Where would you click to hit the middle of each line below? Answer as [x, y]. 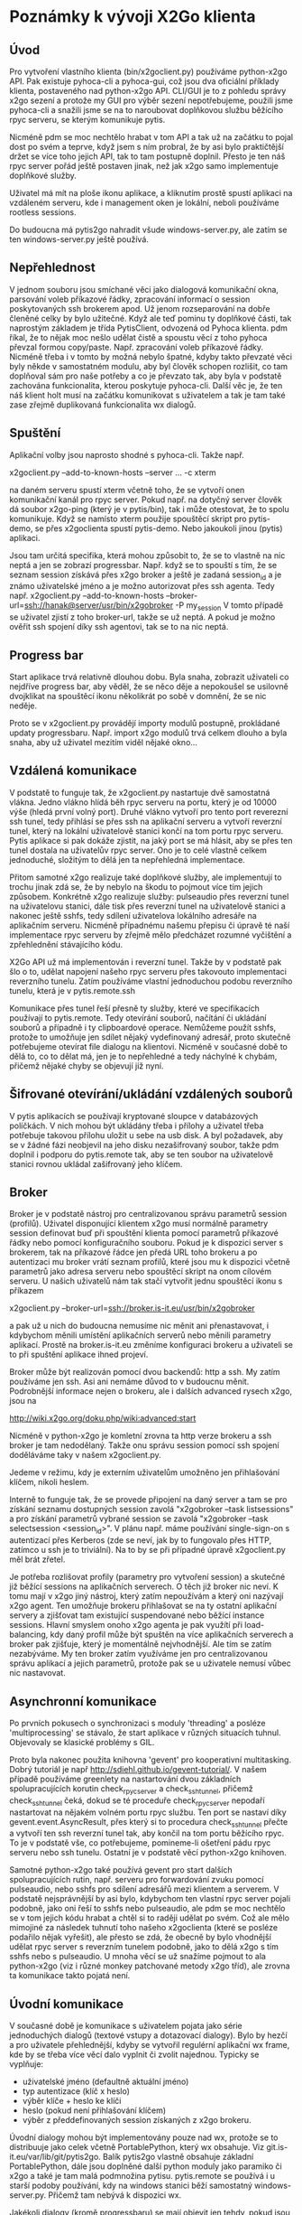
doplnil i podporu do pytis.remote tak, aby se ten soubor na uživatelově [141, 1154]
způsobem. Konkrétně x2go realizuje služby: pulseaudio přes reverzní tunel [149, 896]
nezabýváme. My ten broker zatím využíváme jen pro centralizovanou [138, 1654]
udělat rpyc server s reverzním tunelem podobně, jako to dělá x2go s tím [144, 1947]
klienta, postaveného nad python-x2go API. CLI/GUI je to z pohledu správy [148, 91]
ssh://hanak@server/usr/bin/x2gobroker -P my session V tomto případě [154, 607]
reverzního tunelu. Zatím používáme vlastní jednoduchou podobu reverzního [151, 981]
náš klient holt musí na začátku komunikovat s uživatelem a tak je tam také [147, 395]
